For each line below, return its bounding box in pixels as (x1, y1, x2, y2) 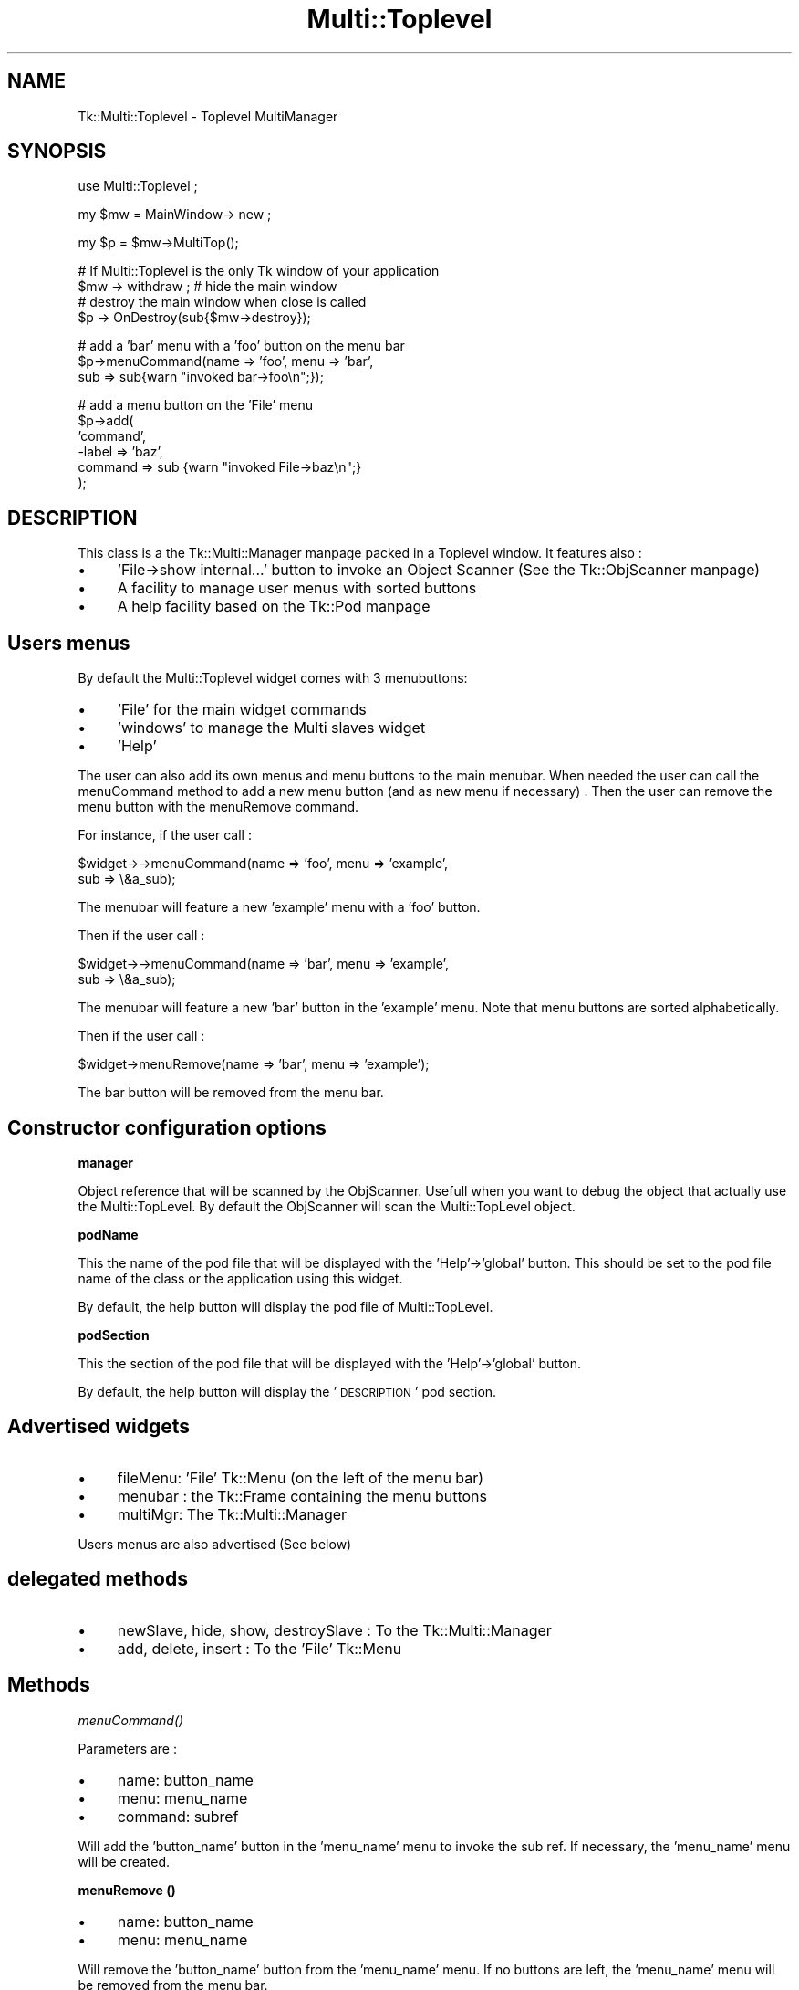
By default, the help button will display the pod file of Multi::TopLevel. (78, 1298, 493, 1314)
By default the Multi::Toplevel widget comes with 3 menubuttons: (78, 670, 468, 686)
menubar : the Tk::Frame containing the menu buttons (117, 1486, 488, 1505)
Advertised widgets (7, 1415, 191, 1439)
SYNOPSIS (7, 140, 107, 163)
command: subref (117, 1807, 239, 1826)
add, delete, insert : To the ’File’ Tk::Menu (117, 1639, 402, 1658)
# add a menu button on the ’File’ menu (78, 397, 313, 414)
